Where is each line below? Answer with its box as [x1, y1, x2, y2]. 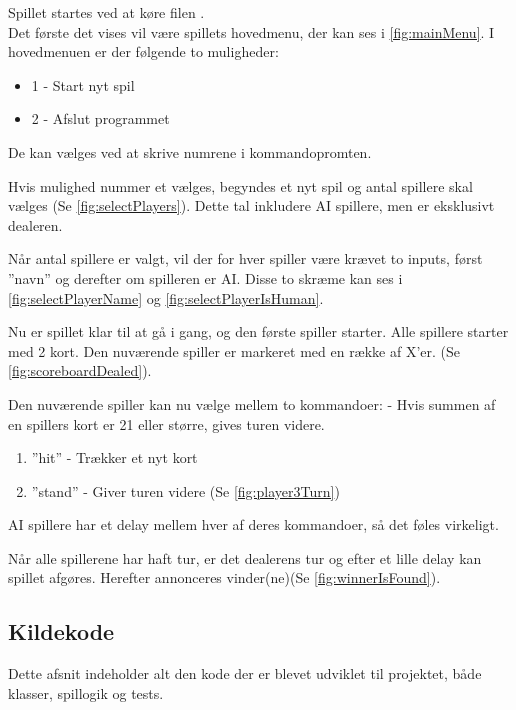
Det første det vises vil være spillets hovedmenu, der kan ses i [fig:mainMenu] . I [8, 21, 495, 42]
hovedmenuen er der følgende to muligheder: [8, 41, 279, 62]
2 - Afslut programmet [31, 108, 170, 129]
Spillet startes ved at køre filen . [8, 2, 205, 22]
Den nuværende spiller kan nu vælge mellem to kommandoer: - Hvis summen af [8, 393, 496, 414]
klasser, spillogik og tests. [8, 682, 164, 703]
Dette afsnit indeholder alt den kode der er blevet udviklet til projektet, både [8, 663, 482, 684]
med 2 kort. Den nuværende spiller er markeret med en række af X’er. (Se [8, 340, 461, 361]
